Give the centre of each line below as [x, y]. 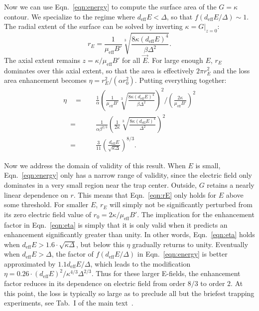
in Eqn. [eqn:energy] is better [182, 254]
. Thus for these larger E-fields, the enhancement [166, 273]
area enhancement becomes [45, 80]
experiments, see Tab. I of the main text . [69, 303]
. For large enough [175, 60]
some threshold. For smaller [46, 204]
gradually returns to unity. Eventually [190, 244]
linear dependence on [36, 194]
